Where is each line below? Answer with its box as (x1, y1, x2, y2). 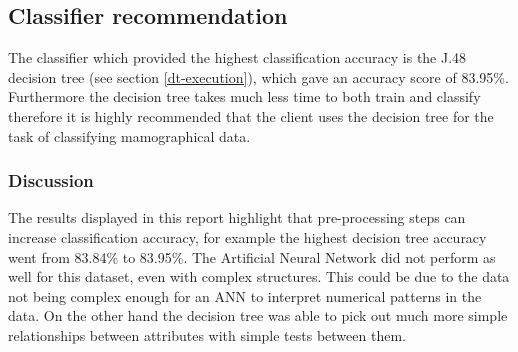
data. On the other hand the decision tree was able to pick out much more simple (8, 305, 508, 326)
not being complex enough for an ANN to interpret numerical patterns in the (8, 285, 482, 306)
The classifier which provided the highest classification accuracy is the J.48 (8, 47, 467, 68)
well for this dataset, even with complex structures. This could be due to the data (8, 266, 510, 287)
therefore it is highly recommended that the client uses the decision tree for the (8, 105, 494, 126)
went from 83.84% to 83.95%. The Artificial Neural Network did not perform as (8, 246, 496, 267)
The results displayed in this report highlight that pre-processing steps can (8, 207, 466, 228)
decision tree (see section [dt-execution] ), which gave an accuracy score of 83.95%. (8, 66, 509, 87)
